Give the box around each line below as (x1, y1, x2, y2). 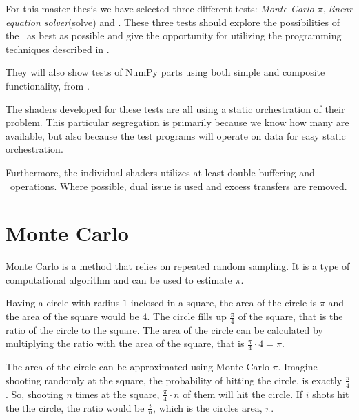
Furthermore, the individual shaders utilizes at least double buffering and (6, 165, 315, 179)
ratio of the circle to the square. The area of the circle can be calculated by (6, 322, 323, 337)
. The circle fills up (147, 309, 227, 324)
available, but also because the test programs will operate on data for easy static (6, 128, 346, 143)
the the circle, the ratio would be (6, 400, 145, 414)
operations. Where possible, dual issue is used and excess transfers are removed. (10, 178, 347, 193)
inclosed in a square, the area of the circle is (130, 295, 317, 310)
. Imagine (278, 359, 318, 374)
